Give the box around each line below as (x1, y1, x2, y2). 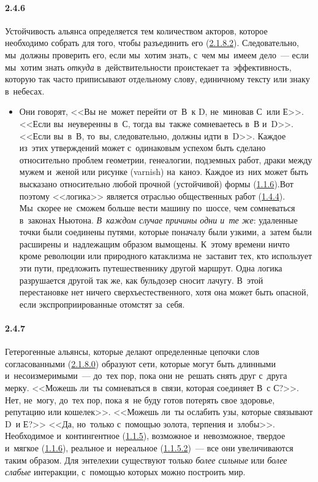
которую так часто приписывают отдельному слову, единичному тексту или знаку (5, 72, 310, 85)
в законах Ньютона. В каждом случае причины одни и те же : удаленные (19, 213, 298, 226)
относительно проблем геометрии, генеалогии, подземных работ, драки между (19, 153, 312, 166)
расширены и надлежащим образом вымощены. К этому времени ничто (19, 237, 290, 250)
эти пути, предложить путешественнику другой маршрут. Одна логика (19, 262, 282, 274)
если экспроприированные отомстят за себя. (19, 297, 185, 310)
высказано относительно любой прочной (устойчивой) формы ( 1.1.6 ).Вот (19, 177, 293, 190)
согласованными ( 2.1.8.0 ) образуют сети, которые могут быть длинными (5, 357, 276, 370)
